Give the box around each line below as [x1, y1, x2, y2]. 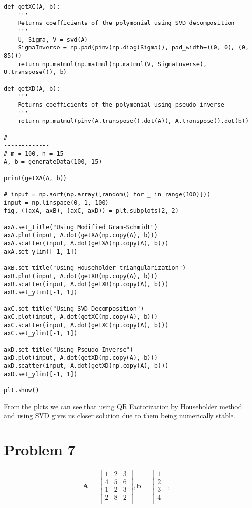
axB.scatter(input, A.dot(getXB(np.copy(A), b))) [4, 281, 168, 288]
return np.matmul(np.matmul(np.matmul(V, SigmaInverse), [18, 60, 207, 68]
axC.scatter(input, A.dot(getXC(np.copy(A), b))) [4, 321, 168, 329]
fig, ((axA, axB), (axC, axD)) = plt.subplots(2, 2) [4, 207, 179, 215]
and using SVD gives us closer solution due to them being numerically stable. [4, 411, 236, 421]
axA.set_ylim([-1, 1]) [4, 248, 78, 255]
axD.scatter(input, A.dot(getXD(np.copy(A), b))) [4, 362, 168, 369]
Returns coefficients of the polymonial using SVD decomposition [18, 20, 235, 27]
